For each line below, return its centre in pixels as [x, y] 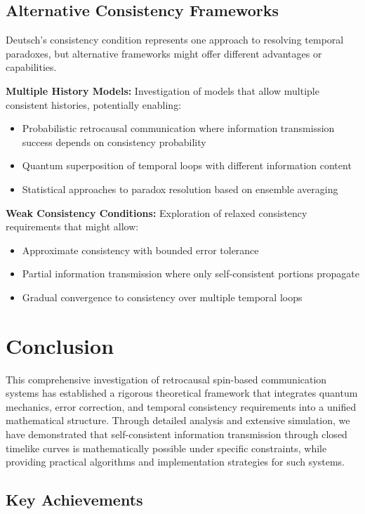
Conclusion [60, 345]
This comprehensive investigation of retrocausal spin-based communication [166, 379]
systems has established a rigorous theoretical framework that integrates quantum [182, 393]
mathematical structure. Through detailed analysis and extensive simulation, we [178, 420]
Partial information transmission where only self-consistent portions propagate [191, 274]
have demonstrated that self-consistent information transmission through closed [177, 434]
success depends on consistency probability [114, 141]
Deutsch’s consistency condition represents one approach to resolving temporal [175, 40]
